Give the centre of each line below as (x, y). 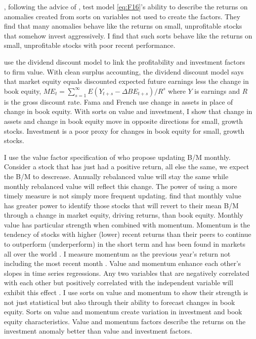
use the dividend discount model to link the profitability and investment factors (125, 61)
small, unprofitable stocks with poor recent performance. (90, 45)
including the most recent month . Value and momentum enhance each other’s (123, 263)
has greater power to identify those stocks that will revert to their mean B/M (121, 205)
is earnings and (217, 91)
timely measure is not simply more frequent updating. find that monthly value (123, 196)
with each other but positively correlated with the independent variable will (119, 282)
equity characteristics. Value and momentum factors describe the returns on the (125, 321)
